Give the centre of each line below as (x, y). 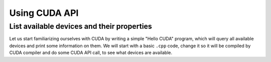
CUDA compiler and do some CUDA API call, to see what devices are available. (91, 53)
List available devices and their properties (81, 26)
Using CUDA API (44, 13)
